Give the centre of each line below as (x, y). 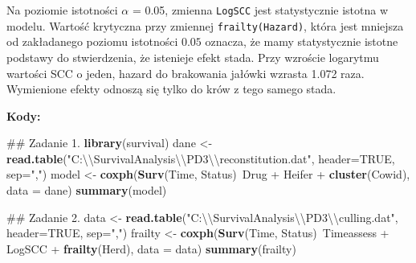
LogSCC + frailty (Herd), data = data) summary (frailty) (151, 248)
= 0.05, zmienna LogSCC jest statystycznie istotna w (260, 10)
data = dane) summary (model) (87, 190)
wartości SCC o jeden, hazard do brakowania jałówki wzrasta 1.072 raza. (186, 73)
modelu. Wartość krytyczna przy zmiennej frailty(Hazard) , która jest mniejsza (205, 25)
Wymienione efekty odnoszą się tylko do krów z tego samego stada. (171, 89)
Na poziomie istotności (62, 10)
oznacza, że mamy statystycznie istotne (302, 41)
